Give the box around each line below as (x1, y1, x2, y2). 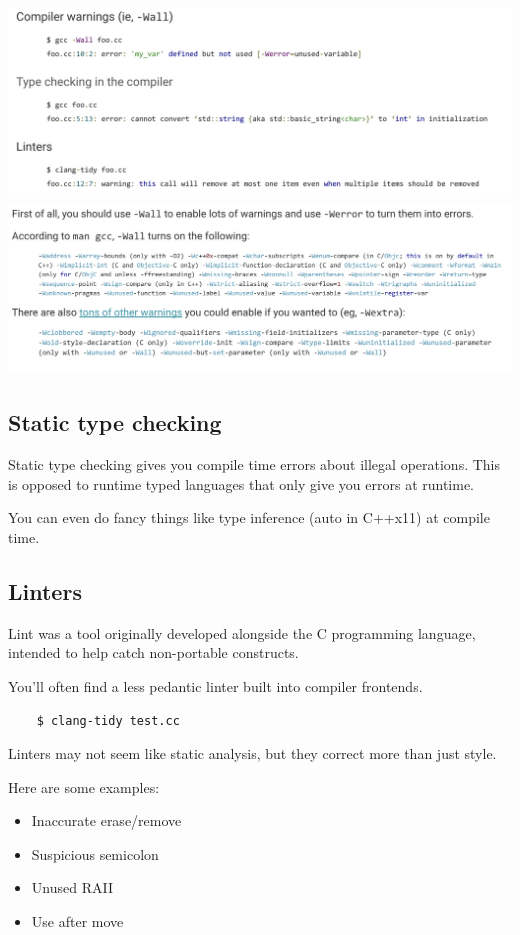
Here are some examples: (8, 776, 160, 797)
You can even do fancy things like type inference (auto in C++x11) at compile (8, 507, 490, 528)
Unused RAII (31, 877, 113, 898)
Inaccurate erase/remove (31, 810, 182, 831)
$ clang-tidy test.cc (36, 713, 180, 728)
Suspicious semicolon (31, 843, 159, 864)
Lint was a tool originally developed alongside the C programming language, (8, 622, 476, 643)
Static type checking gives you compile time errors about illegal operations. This (8, 454, 500, 475)
